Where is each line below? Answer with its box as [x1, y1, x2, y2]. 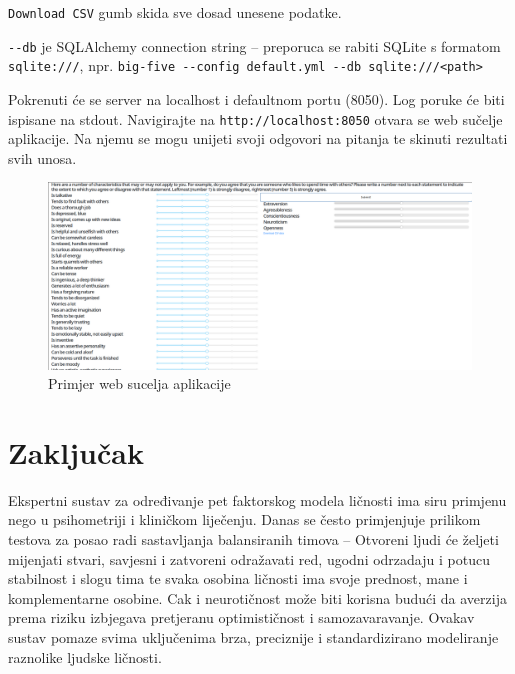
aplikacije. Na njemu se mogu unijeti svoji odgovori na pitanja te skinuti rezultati [8, 128, 508, 149]
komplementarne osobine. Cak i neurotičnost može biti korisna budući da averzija [8, 587, 507, 608]
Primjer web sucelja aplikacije [48, 373, 231, 394]
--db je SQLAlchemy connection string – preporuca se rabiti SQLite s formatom [8, 35, 501, 56]
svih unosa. [8, 147, 77, 168]
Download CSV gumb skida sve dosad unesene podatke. [8, 2, 342, 22]
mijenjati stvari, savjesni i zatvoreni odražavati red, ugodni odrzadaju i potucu [8, 548, 490, 569]
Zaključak [8, 431, 144, 472]
